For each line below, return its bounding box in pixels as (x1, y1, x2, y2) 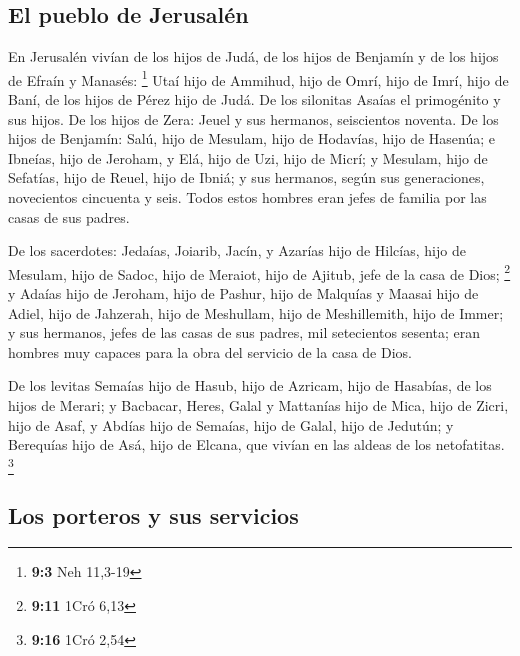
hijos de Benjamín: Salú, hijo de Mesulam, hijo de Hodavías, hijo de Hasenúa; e (8, 128, 496, 149)
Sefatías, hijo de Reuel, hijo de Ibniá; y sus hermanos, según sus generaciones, (8, 167, 485, 188)
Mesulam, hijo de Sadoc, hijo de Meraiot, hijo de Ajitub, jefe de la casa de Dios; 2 (8, 260, 511, 284)
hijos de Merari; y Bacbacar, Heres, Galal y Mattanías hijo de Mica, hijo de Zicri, (8, 395, 509, 416)
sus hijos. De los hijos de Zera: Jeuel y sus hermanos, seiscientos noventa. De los (8, 108, 499, 129)
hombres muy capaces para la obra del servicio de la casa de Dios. (8, 341, 412, 362)
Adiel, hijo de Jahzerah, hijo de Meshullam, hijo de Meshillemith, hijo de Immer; (8, 302, 504, 323)
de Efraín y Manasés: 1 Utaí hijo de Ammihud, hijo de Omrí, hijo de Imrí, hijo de (8, 66, 509, 90)
